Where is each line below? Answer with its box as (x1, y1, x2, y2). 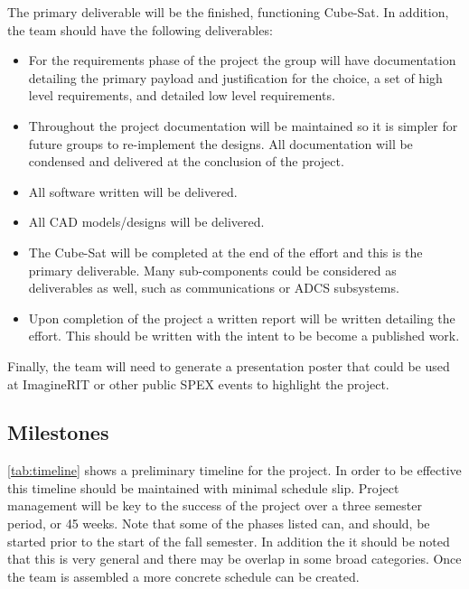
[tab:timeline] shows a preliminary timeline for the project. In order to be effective (7, 461, 462, 480)
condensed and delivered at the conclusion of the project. (28, 152, 344, 171)
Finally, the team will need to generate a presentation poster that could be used (7, 356, 450, 375)
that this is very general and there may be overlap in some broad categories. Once (7, 549, 462, 568)
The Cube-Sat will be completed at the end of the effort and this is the (28, 242, 423, 261)
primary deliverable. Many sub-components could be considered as (28, 260, 397, 279)
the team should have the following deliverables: (7, 20, 273, 39)
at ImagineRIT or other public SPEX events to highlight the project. (7, 374, 389, 393)
